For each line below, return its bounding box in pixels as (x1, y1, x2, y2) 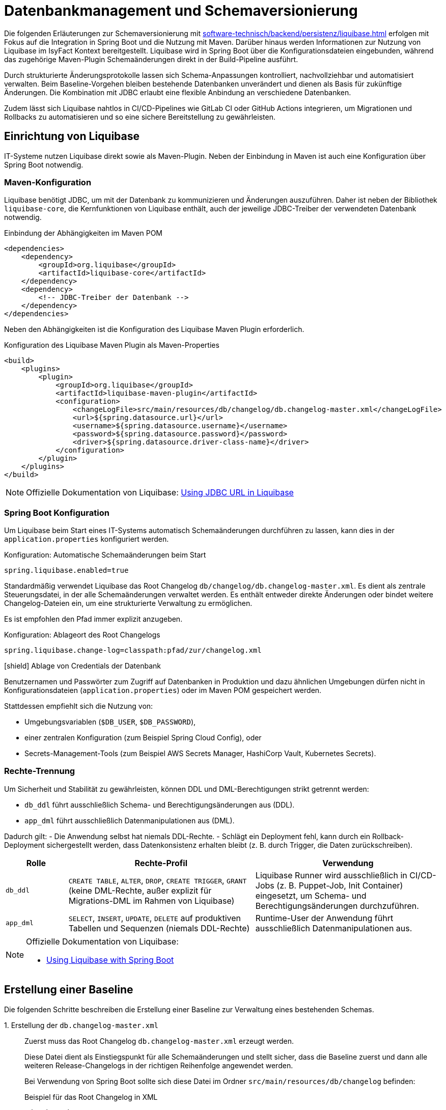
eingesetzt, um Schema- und (255, 890, 367, 901)
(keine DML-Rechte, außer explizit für (68, 885, 212, 896)
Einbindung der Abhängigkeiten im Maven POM (4, 229, 162, 238)
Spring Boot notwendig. (4, 160, 83, 169)
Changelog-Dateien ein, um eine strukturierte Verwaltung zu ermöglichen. (4, 599, 253, 608)
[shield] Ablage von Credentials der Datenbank (4, 661, 161, 671)
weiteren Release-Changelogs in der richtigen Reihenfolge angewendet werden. (24, 1061, 293, 1070)
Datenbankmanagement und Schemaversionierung (4, 2, 358, 19)
